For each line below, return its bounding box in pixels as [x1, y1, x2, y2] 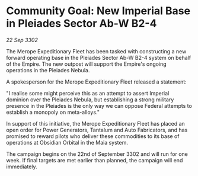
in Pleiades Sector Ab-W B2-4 [6, 17, 157, 30]
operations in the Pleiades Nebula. [6, 66, 90, 73]
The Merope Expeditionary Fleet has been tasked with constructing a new [6, 47, 187, 55]
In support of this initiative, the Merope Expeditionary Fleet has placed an [6, 120, 185, 127]
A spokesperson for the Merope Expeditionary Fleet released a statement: [6, 78, 187, 85]
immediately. [6, 163, 37, 170]
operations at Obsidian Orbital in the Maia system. [6, 139, 129, 146]
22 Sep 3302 [6, 36, 39, 43]
